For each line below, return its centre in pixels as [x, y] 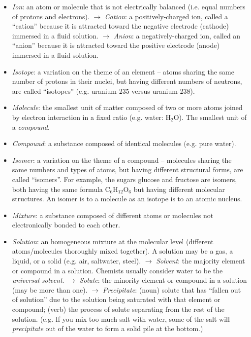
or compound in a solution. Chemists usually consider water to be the [117, 270]
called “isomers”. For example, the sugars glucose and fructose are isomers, [125, 179]
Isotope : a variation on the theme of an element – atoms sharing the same [123, 71]
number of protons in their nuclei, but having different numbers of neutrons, [127, 81]
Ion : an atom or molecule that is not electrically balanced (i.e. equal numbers [129, 6]
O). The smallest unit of [210, 117]
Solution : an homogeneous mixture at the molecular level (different [113, 241]
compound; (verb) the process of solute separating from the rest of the [118, 309]
